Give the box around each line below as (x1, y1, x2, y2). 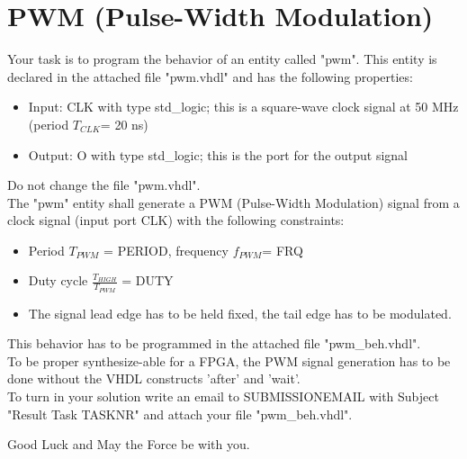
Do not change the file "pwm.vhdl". (7, 175, 201, 194)
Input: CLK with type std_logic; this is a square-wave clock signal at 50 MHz (28, 97, 459, 116)
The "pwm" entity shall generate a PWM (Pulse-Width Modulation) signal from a (7, 193, 460, 211)
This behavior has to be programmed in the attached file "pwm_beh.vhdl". (7, 334, 421, 353)
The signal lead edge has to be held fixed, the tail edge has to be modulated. (28, 303, 452, 322)
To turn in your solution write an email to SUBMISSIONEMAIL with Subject (7, 387, 439, 406)
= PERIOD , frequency (103, 240, 229, 259)
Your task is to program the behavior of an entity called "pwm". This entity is (7, 49, 437, 68)
